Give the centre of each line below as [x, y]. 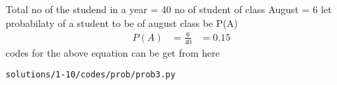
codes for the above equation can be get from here [113, 52]
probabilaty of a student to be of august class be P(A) [122, 22]
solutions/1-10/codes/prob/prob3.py [91, 75]
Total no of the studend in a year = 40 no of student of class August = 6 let [169, 9]
